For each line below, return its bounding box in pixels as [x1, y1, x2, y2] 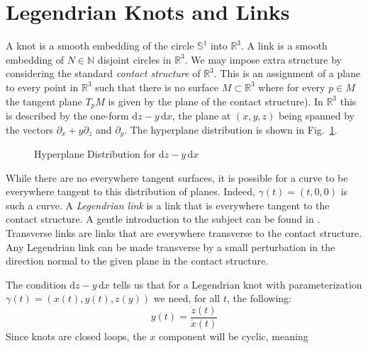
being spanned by [278, 108, 355, 122]
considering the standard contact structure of [6, 66, 201, 81]
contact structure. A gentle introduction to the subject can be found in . [6, 211, 320, 226]
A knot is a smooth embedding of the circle [6, 38, 194, 53]
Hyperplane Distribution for [34, 146, 156, 161]
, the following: [226, 291, 291, 306]
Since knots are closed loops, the [6, 329, 147, 343]
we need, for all [153, 291, 221, 306]
